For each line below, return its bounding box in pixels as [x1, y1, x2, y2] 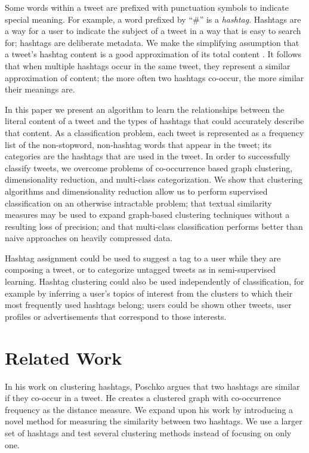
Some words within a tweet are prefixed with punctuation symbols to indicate [5, 1, 289, 13]
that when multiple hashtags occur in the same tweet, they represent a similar [5, 59, 291, 72]
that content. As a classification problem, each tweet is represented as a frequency [5, 126, 304, 138]
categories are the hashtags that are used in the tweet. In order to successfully [5, 150, 291, 162]
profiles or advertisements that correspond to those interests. [5, 310, 227, 322]
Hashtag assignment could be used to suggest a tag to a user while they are [5, 251, 281, 264]
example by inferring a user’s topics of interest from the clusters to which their [5, 286, 293, 299]
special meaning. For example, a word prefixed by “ [5, 13, 193, 25]
